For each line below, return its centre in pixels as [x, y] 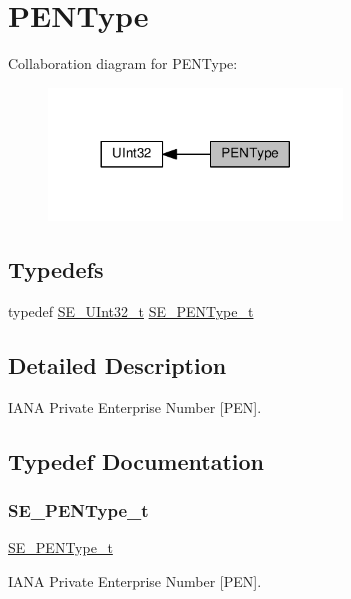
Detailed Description [117, 365]
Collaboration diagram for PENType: [123, 63]
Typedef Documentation [136, 460]
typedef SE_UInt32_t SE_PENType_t [131, 311]
